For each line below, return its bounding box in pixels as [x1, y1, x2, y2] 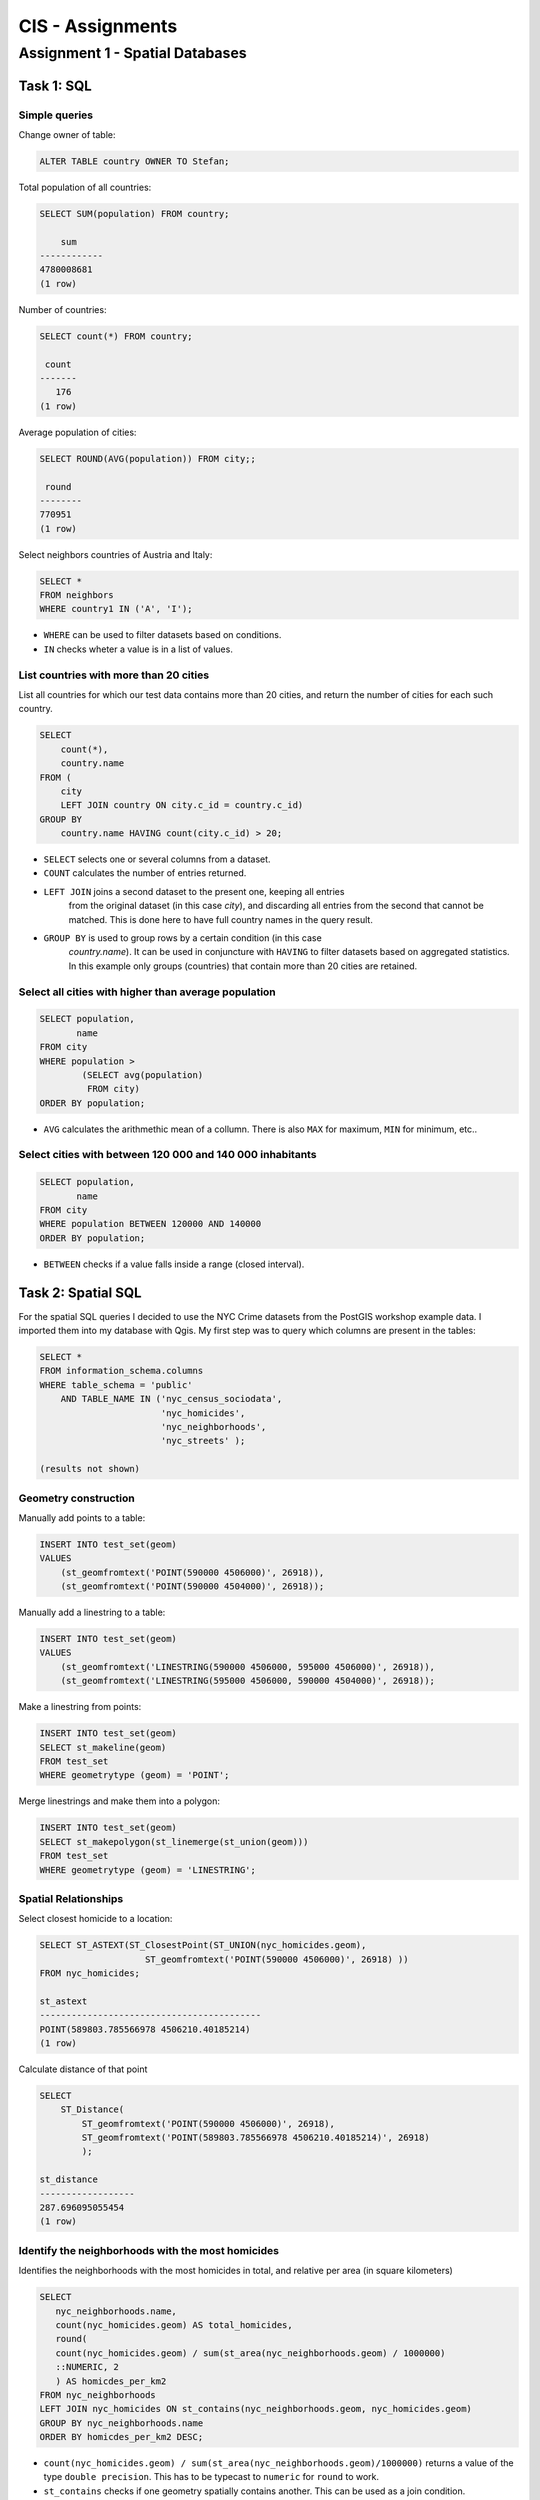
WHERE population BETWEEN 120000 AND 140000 [39, 1218, 262, 1230]
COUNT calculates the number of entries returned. [43, 867, 247, 879]
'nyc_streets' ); [160, 1435, 246, 1447]
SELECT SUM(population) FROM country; [39, 208, 230, 219]
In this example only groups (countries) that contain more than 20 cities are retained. [68, 960, 418, 972]
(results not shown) [39, 1463, 140, 1475]
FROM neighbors [39, 590, 114, 601]
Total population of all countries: [18, 181, 152, 193]
